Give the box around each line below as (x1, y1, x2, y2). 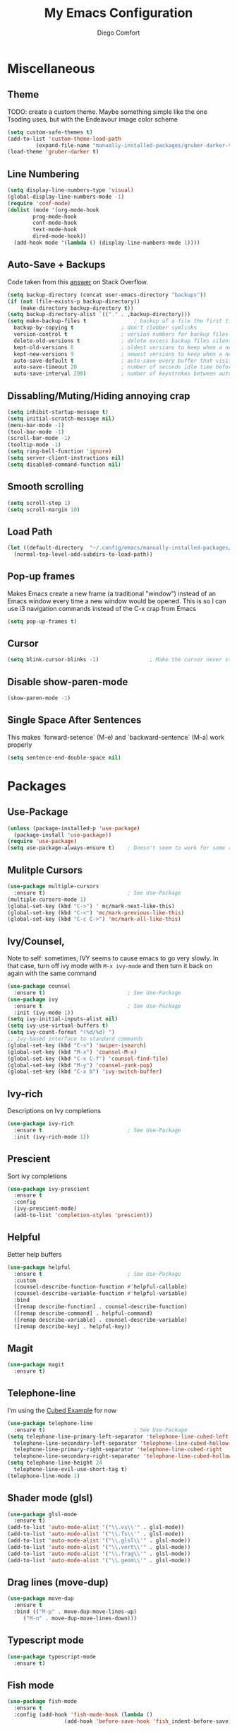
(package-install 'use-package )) (13, 831, 112, 839)
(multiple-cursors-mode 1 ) (7, 896, 87, 903)
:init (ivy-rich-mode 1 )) (13, 1133, 90, 1140)
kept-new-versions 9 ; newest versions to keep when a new (13, 350, 235, 358)
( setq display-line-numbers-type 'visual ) (7, 187, 134, 194)
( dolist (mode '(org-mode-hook (7, 207, 99, 214)
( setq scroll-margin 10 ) (7, 506, 80, 513)
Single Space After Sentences (7, 714, 142, 726)
